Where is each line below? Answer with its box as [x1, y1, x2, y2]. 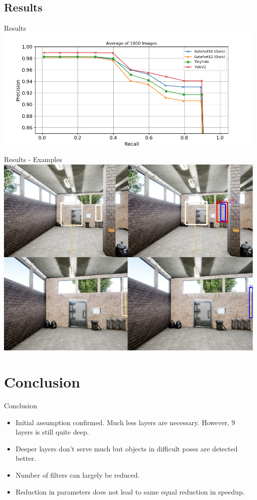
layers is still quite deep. [15, 427, 89, 437]
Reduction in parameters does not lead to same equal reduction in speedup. [15, 486, 245, 497]
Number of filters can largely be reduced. [15, 469, 140, 480]
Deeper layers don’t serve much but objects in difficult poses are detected [15, 443, 238, 453]
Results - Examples [4, 154, 62, 165]
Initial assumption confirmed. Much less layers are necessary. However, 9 [15, 417, 235, 427]
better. [15, 453, 36, 463]
